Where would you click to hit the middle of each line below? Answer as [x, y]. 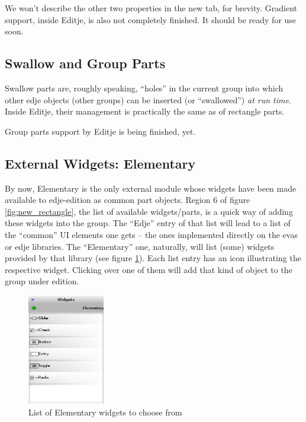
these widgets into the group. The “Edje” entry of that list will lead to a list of [148, 223]
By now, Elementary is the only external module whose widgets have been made [151, 188]
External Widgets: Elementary [100, 163]
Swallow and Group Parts [85, 63]
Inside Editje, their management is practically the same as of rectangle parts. [145, 111]
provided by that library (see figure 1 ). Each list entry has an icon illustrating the [153, 258]
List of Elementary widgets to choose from [105, 412]
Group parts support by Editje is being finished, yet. [100, 131]
